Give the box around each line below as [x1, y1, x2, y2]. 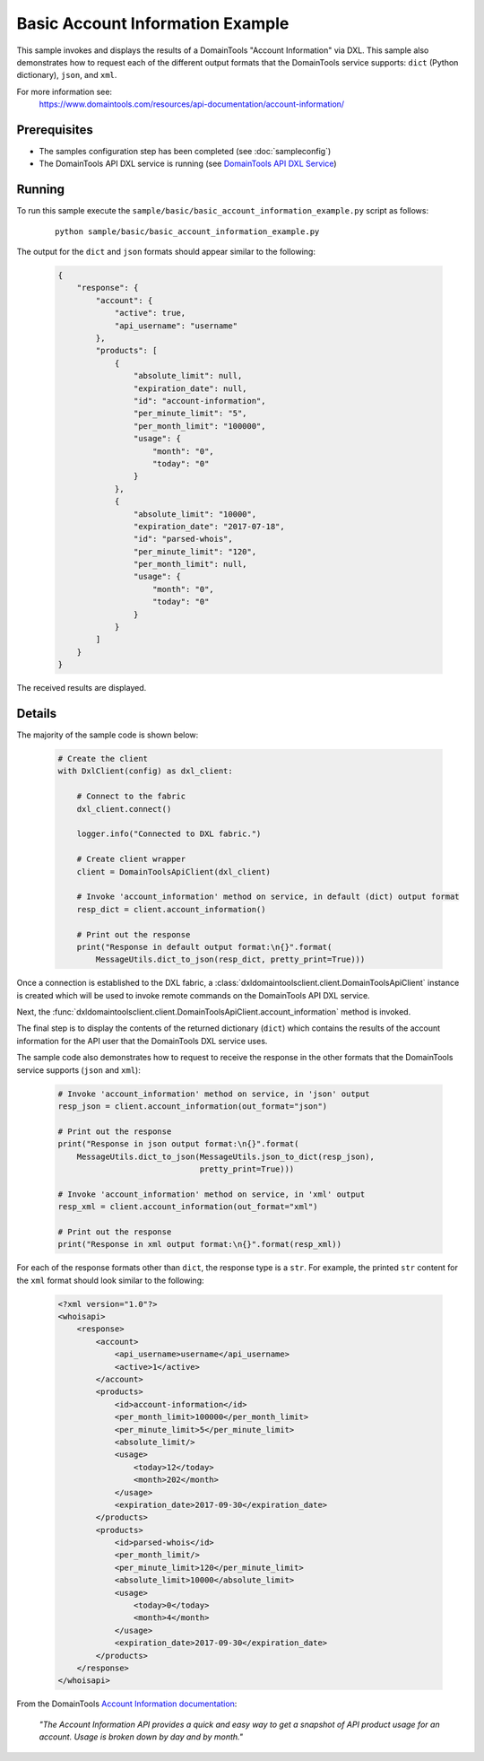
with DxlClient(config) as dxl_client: [57, 766, 233, 776]
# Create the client [57, 754, 148, 764]
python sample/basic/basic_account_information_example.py [55, 226, 320, 237]
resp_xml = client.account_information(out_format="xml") [57, 1202, 318, 1212]
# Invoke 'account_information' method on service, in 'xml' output [57, 1189, 366, 1199]
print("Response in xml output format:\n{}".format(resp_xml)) [57, 1239, 342, 1250]
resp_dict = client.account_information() [76, 904, 266, 914]
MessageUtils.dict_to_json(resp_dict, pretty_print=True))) [95, 955, 366, 964]
